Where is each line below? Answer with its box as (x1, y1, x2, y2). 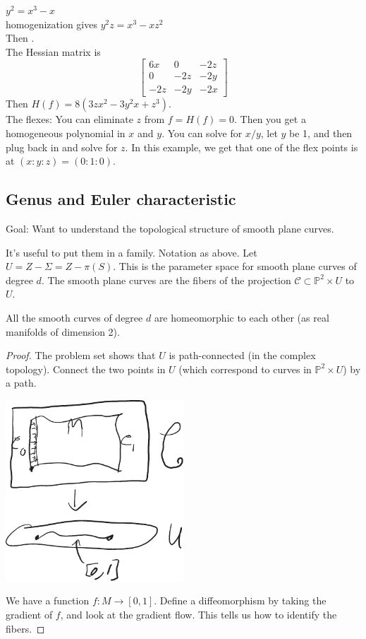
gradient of (6, 607, 53, 622)
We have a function (6, 593, 90, 608)
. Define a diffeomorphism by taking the (154, 593, 327, 608)
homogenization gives (6, 16, 97, 31)
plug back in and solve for (6, 139, 118, 154)
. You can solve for (161, 126, 243, 141)
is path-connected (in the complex (169, 348, 316, 363)
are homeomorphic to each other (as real (154, 310, 329, 325)
